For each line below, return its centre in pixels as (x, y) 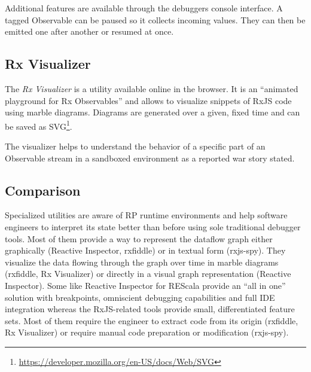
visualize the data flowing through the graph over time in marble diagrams (142, 262)
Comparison (43, 190)
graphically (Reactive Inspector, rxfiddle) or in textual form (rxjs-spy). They (145, 250)
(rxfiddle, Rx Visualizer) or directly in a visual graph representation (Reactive (148, 274)
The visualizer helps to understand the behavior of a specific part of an (135, 146)
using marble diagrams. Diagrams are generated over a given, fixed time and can (153, 112)
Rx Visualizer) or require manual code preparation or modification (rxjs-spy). (147, 332)
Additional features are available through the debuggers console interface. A (144, 8)
